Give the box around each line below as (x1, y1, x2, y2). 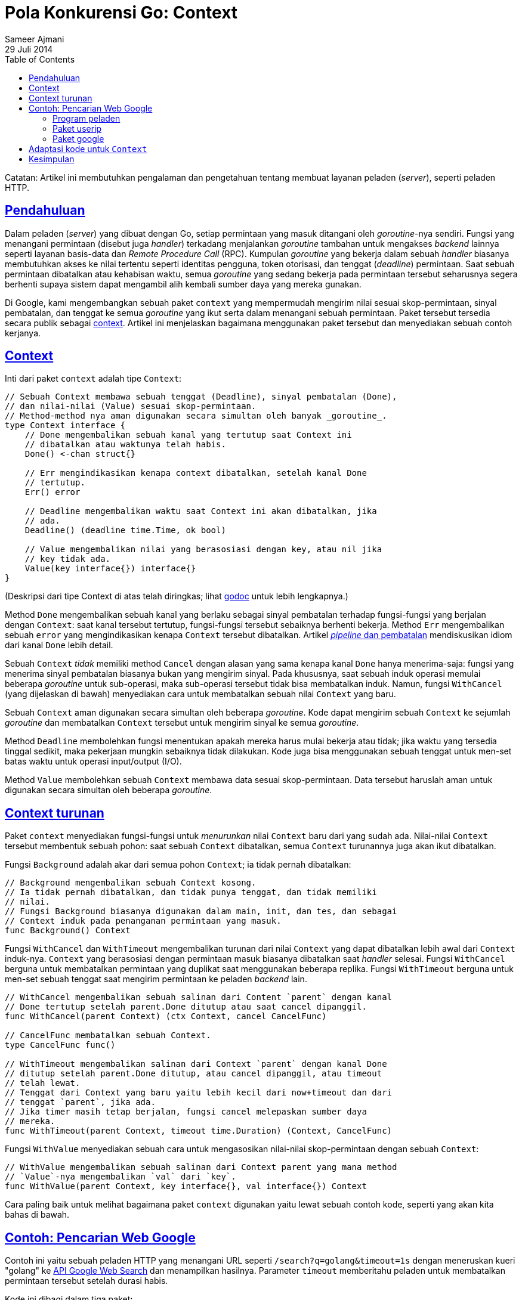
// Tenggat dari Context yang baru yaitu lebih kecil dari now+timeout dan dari (5, 1088, 393, 1098)
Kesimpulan (29, 153, 75, 164)
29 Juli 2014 (5, 44, 53, 54)
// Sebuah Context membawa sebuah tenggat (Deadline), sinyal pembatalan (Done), (5, 392, 397, 402)
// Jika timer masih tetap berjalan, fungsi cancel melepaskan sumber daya (5, 1107, 367, 1117)
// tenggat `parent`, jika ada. (5, 1097, 156, 1107)
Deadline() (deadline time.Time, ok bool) (24, 525, 226, 536)
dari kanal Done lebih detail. (5, 640, 113, 651)
